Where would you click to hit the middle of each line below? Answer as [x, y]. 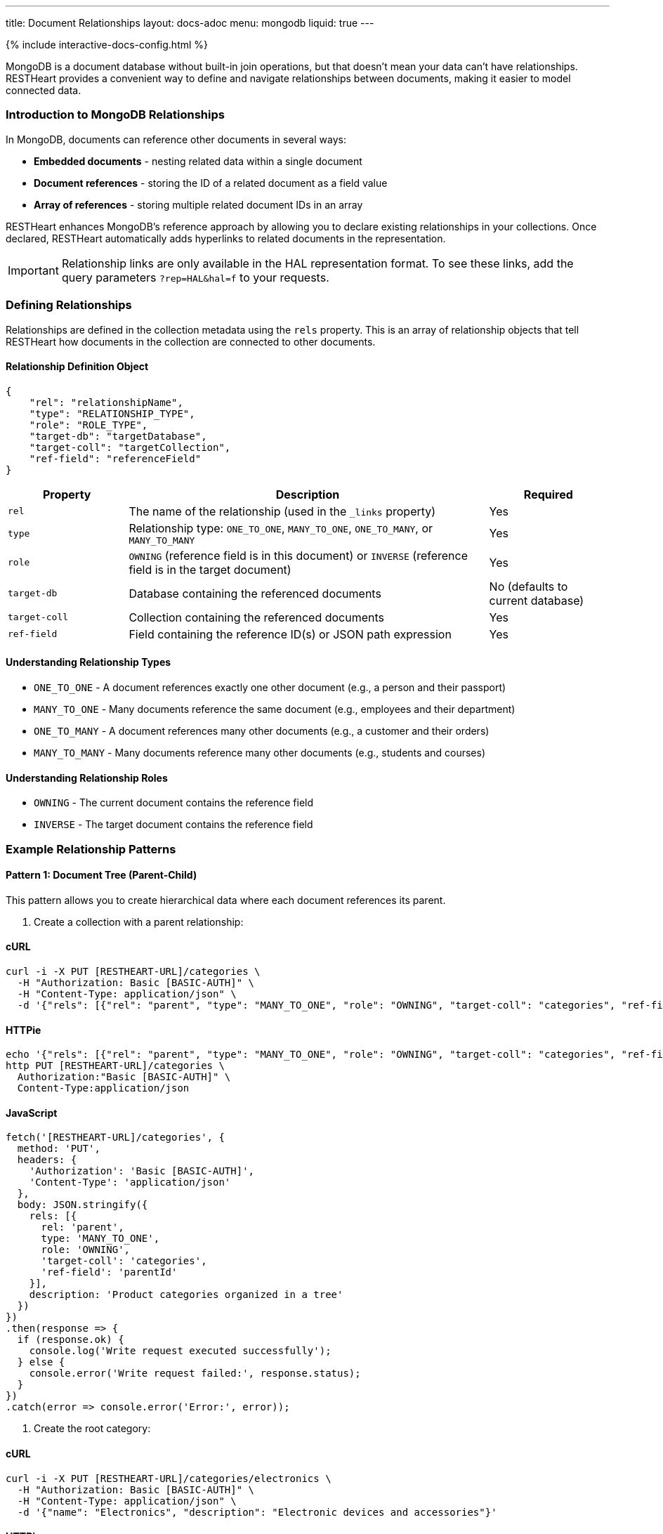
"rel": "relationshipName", [106, 402]
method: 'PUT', [59, 1149]
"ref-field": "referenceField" [115, 458]
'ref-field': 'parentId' [109, 1272]
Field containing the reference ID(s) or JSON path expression [290, 634]
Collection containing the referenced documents [257, 617]
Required [548, 494]
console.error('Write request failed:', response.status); [195, 1374]
